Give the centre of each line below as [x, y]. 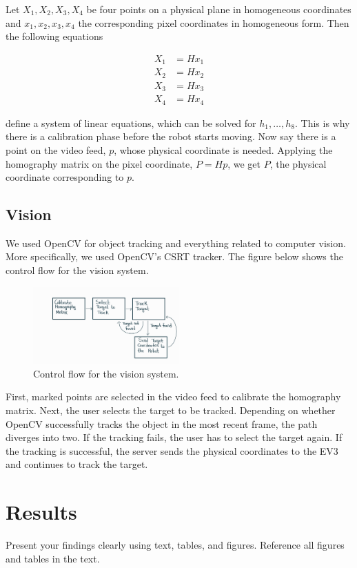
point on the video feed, [56, 149]
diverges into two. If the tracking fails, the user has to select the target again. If [174, 437]
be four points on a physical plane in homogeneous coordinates [219, 9]
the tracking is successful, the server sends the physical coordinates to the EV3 [172, 450]
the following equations [54, 36]
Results [41, 512]
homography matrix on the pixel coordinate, [99, 163]
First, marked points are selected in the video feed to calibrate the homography [173, 396]
